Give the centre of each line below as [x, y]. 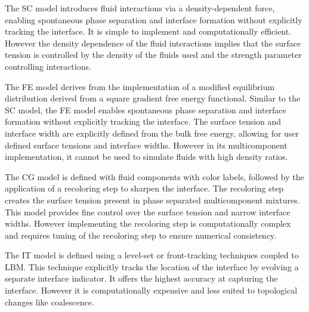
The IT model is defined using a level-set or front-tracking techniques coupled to [152, 255]
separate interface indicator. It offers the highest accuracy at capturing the [141, 278]
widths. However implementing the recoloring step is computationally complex [148, 223]
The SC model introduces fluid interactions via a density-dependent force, [140, 8]
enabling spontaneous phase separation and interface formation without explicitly [154, 19]
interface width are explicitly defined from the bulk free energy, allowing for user [152, 133]
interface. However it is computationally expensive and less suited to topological [151, 290]
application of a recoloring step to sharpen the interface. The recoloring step [144, 188]
